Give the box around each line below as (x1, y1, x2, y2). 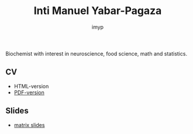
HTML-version (13, 83, 49, 90)
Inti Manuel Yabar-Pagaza (33, 4, 162, 18)
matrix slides (13, 121, 45, 128)
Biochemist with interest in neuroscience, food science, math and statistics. (5, 50, 188, 57)
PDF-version (13, 89, 45, 96)
